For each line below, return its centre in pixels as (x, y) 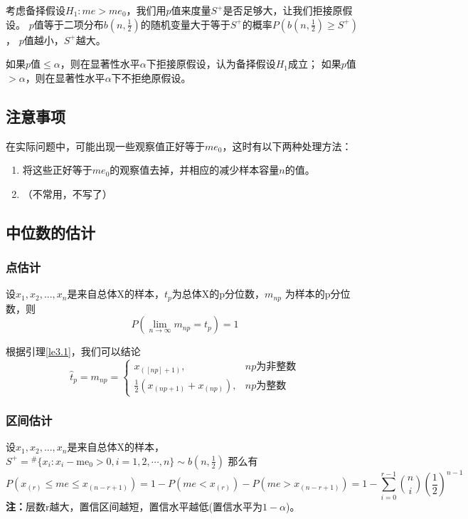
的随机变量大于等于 (185, 24)
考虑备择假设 (36, 10)
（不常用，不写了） (67, 193)
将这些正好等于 (57, 170)
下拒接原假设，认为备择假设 (211, 64)
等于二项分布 (74, 24)
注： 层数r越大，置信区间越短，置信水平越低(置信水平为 (134, 506)
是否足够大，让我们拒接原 (283, 10)
